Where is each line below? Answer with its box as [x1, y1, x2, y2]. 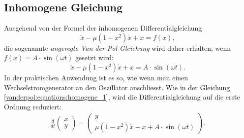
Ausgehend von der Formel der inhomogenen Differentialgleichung [4, 23, 202, 33]
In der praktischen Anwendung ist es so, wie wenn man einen [4, 72, 188, 82]
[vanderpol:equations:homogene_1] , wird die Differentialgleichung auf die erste [4, 92, 240, 102]
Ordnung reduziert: [4, 101, 62, 111]
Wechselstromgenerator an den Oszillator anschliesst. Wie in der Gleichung [4, 82, 230, 92]
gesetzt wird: [75, 52, 114, 63]
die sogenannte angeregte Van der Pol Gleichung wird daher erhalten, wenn [4, 42, 231, 53]
